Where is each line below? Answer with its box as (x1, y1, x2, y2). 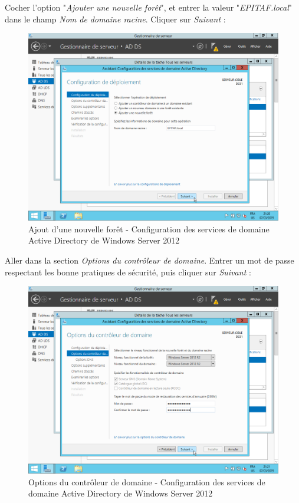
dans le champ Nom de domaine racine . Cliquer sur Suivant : (5, 12, 226, 25)
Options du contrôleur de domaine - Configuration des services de (28, 475, 265, 488)
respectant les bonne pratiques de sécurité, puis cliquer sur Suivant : (5, 265, 251, 278)
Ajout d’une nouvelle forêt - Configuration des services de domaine (28, 222, 270, 235)
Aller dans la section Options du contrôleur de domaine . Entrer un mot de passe (5, 254, 294, 266)
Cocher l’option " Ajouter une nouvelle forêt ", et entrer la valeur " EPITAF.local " (5, 1, 292, 13)
